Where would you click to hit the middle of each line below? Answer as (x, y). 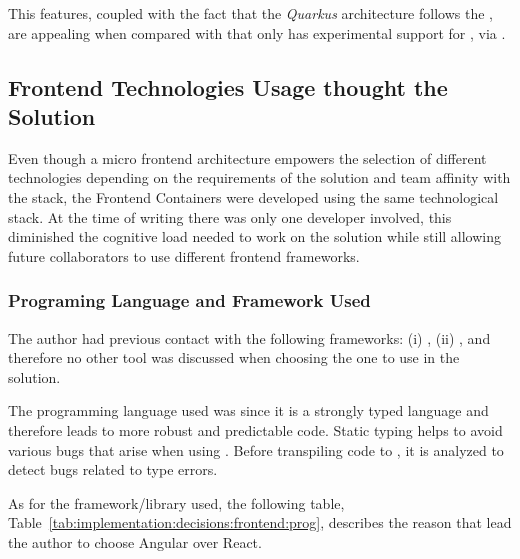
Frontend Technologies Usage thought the (228, 86)
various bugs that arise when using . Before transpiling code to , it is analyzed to (256, 449)
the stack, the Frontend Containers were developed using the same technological (253, 196)
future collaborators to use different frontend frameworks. (184, 255)
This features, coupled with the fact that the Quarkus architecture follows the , (250, 13)
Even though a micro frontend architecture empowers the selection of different (247, 157)
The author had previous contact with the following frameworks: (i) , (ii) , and (249, 337)
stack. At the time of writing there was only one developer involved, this (230, 216)
